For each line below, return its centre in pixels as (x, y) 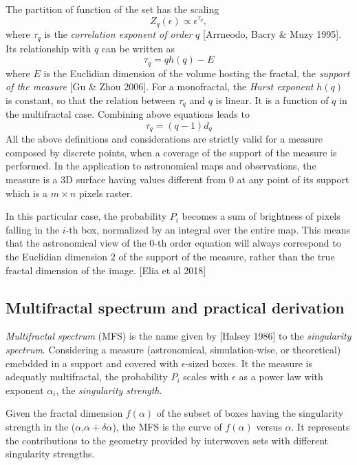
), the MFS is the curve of (167, 426)
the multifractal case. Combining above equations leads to (128, 114)
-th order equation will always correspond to (248, 243)
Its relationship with (48, 48)
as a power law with (281, 376)
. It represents (321, 426)
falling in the (33, 229)
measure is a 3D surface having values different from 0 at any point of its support (177, 179)
